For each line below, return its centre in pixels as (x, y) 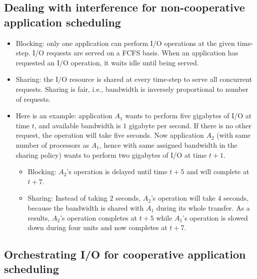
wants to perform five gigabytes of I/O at (188, 116)
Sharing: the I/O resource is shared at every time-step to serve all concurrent (134, 79)
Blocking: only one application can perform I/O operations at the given (125, 43)
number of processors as (52, 144)
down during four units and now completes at (97, 227)
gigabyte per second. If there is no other (190, 125)
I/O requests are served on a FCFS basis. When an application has (135, 53)
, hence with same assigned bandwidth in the (168, 144)
